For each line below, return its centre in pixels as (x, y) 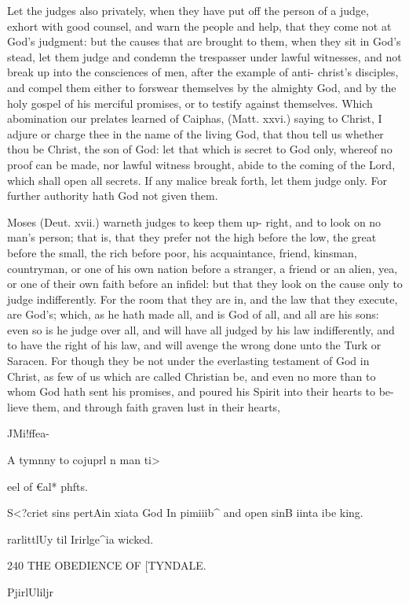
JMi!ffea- (28, 433)
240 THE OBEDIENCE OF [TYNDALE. (107, 565)
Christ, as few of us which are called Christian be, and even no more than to (192, 376)
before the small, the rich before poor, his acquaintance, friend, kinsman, (182, 252)
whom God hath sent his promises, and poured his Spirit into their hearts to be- (201, 391)
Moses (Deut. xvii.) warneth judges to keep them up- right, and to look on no (194, 221)
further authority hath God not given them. (113, 196)
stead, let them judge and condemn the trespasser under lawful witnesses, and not (204, 56)
